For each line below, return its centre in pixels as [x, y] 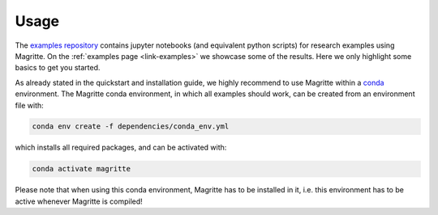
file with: [29, 105]
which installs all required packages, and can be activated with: [121, 148]
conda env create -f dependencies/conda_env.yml [131, 126]
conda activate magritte [82, 169]
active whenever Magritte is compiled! [79, 201]
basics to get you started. [58, 68]
